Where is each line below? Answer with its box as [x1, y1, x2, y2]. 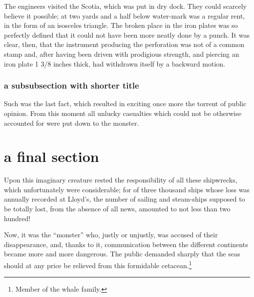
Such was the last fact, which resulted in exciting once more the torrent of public [4, 98, 247, 109]
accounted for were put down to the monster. [4, 117, 139, 128]
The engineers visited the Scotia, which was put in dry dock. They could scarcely [4, 1, 247, 11]
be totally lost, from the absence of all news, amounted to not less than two [4, 204, 231, 214]
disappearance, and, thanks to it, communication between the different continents [4, 239, 248, 249]
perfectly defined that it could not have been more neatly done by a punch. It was [4, 29, 250, 40]
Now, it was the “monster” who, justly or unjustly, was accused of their [4, 229, 218, 240]
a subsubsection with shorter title [4, 79, 139, 91]
